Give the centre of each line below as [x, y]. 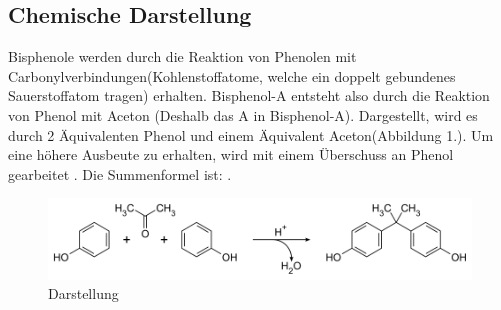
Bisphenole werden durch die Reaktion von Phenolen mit [182, 56]
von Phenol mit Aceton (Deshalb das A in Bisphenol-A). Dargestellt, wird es [243, 114]
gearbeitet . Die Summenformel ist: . [120, 173]
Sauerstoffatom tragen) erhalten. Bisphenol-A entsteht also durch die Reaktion [249, 95]
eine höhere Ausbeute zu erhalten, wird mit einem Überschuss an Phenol [231, 154]
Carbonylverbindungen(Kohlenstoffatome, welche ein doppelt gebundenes [232, 75]
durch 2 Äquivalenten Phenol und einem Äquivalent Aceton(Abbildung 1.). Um [251, 134]
